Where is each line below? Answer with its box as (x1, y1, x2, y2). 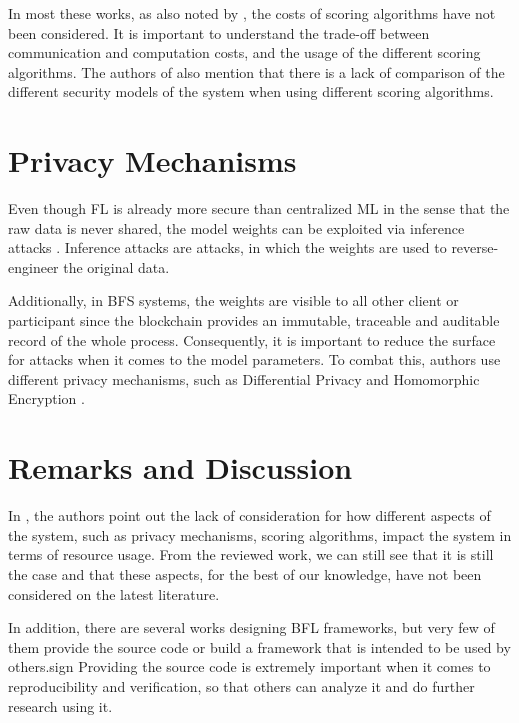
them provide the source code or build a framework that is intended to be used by (8, 636, 511, 657)
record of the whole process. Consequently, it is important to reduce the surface (8, 329, 496, 350)
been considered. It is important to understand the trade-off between (8, 22, 430, 43)
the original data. (63, 256, 170, 277)
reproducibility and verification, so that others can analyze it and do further (8, 675, 475, 696)
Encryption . (8, 388, 85, 409)
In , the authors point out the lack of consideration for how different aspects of (8, 505, 491, 526)
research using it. (8, 695, 113, 716)
